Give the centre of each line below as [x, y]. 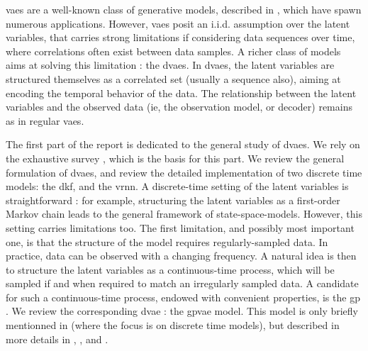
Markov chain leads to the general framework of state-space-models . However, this [184, 214]
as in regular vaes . [45, 120]
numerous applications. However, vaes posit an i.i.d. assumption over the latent [178, 23]
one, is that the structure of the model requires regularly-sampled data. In [167, 241]
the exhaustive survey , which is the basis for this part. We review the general [175, 158]
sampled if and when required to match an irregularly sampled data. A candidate [182, 283]
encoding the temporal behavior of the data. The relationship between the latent [181, 93]
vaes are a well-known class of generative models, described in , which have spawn [184, 9]
